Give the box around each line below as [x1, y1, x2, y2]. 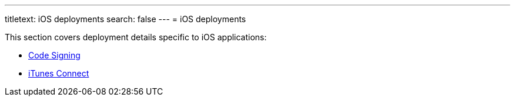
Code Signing [28, 50, 81, 60]
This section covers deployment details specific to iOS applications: [5, 32, 267, 42]
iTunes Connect [28, 68, 89, 78]
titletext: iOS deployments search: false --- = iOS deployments [5, 14, 246, 24]
